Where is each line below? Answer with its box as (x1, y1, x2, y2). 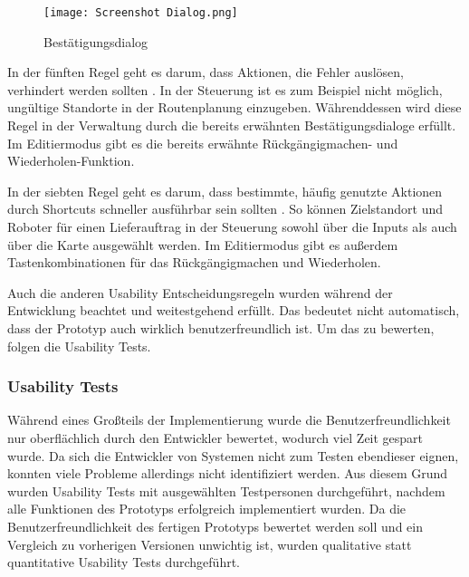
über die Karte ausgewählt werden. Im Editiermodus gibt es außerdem (7, 235, 398, 254)
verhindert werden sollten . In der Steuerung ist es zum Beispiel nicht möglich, (7, 80, 443, 99)
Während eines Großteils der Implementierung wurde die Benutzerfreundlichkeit (7, 410, 451, 429)
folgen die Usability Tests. (7, 336, 151, 355)
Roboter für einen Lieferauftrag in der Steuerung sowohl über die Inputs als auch (7, 217, 457, 236)
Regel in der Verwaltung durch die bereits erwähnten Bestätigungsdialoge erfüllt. (7, 116, 456, 135)
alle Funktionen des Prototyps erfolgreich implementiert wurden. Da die (7, 499, 407, 518)
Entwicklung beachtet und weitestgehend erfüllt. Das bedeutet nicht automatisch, (7, 301, 460, 320)
